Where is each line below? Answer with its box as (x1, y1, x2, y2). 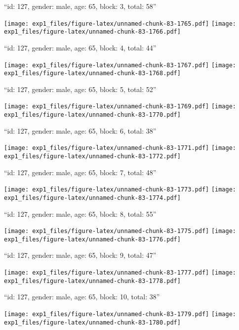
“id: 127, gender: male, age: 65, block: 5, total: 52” (4, 84, 157, 94)
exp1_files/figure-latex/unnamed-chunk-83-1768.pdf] (4, 70, 181, 77)
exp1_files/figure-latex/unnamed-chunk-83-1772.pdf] (4, 152, 181, 160)
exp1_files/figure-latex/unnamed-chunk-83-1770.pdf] (4, 111, 181, 119)
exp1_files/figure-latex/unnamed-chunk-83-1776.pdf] (4, 236, 181, 243)
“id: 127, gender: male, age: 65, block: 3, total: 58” (4, 1, 157, 11)
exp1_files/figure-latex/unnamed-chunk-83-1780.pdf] (4, 319, 181, 326)
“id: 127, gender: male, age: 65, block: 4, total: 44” (4, 42, 157, 52)
